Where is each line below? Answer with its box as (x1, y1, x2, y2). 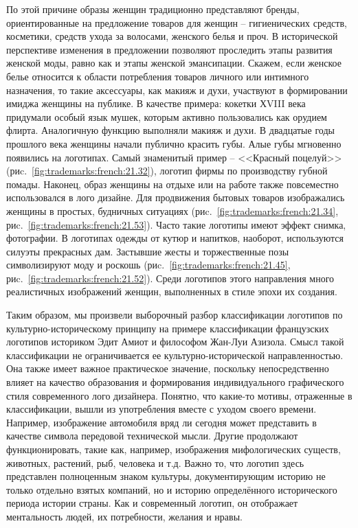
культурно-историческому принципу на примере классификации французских (6, 321, 329, 335)
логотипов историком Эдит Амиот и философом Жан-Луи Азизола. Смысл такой (6, 334, 344, 349)
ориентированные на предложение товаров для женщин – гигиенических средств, (6, 15, 347, 30)
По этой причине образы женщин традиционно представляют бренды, (6, 2, 300, 16)
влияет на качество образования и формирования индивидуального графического (6, 375, 344, 389)
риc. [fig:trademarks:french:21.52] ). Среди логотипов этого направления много (6, 271, 335, 285)
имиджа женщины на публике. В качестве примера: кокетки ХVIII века (6, 96, 306, 111)
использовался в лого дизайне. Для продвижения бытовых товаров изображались (6, 190, 345, 205)
